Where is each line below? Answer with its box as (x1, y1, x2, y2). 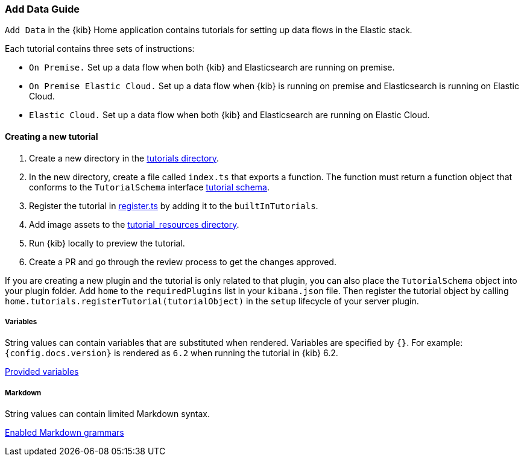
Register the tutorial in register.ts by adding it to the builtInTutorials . (29, 200, 318, 211)
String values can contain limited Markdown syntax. (5, 409, 210, 419)
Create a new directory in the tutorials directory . (29, 152, 219, 163)
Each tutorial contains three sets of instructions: (5, 43, 195, 54)
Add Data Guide (5, 3, 80, 15)
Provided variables (5, 366, 79, 377)
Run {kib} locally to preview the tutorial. (29, 237, 185, 248)
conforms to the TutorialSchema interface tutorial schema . (29, 181, 270, 192)
